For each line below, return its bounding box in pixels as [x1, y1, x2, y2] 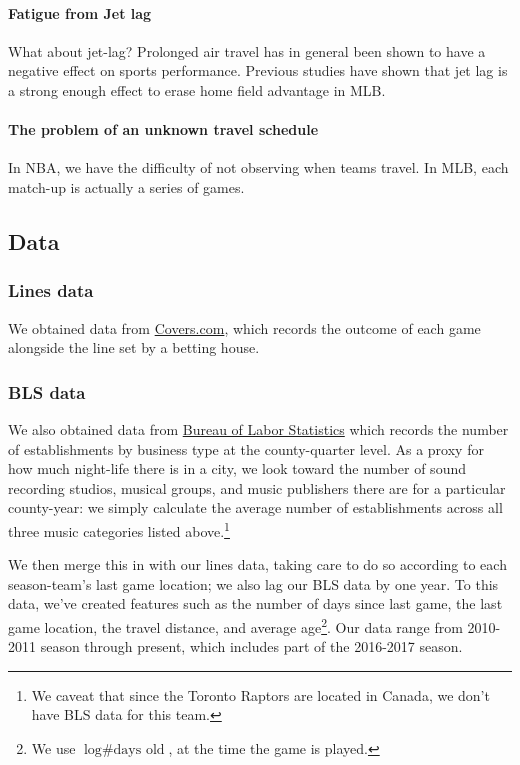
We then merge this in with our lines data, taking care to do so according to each [8, 554, 507, 575]
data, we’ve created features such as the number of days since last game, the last [8, 593, 503, 614]
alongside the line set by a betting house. [8, 337, 260, 358]
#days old [101, 743, 165, 757]
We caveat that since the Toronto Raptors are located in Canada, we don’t [31, 684, 490, 705]
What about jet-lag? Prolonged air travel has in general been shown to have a [8, 40, 486, 61]
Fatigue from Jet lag [8, 2, 152, 23]
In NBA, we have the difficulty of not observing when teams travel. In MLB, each [8, 157, 509, 178]
